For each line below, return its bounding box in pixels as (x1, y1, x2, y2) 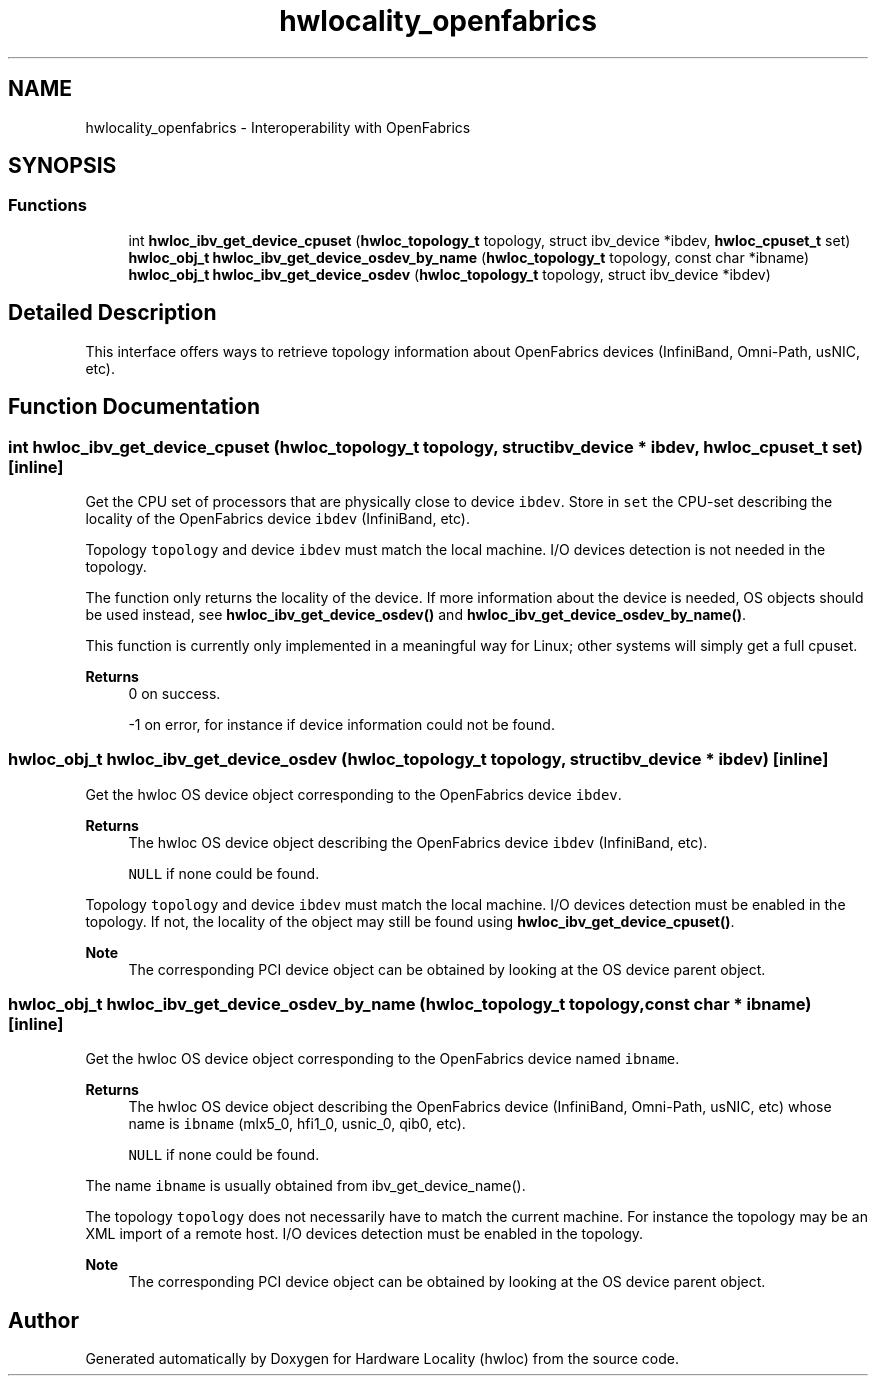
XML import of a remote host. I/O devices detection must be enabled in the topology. (85, 1225, 644, 1243)
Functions (8, 195, 87, 216)
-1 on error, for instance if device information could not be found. (128, 715, 555, 733)
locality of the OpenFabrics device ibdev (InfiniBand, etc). (85, 509, 470, 527)
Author (8, 1307, 79, 1333)
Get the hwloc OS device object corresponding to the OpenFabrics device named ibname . (85, 1050, 680, 1068)
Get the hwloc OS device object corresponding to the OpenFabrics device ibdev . (85, 785, 622, 803)
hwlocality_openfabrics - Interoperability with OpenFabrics (85, 118, 471, 136)
